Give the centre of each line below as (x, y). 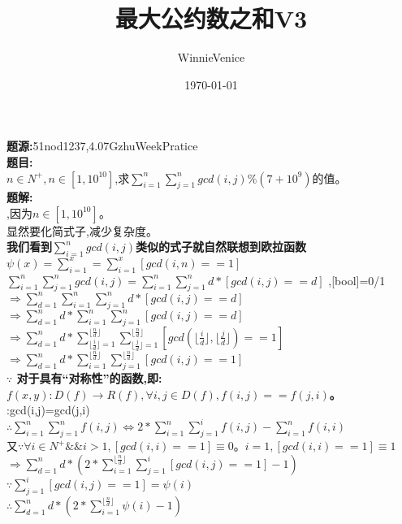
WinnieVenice (211, 57)
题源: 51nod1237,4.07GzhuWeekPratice (102, 146)
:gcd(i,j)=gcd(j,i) (48, 410)
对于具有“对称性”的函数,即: (89, 378)
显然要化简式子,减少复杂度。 (82, 230)
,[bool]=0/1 (357, 280)
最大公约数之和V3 (211, 18)
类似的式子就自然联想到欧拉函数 (221, 247)
